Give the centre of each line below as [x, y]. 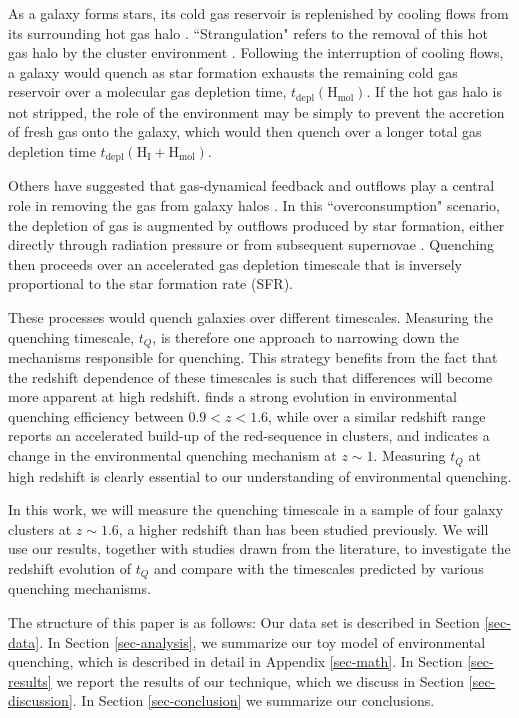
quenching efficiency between [96, 415]
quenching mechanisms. [79, 588]
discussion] [40, 700]
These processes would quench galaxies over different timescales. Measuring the [250, 317]
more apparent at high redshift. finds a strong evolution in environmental [232, 396]
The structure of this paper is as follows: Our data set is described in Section [244, 621]
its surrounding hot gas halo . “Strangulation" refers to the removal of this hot [248, 32]
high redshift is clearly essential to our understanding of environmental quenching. [260, 475]
